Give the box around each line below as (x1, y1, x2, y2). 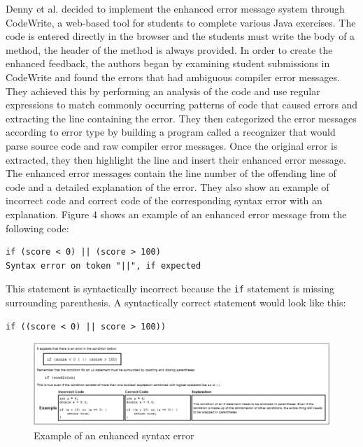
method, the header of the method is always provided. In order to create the (6, 42, 333, 57)
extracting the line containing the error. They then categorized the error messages (6, 111, 357, 125)
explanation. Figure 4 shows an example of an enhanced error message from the (6, 206, 347, 221)
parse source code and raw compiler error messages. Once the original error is (6, 138, 338, 152)
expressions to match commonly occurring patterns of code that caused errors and (6, 97, 358, 112)
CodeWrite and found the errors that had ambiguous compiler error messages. (6, 69, 340, 84)
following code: (6, 220, 69, 235)
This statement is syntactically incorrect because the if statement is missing (6, 281, 335, 296)
